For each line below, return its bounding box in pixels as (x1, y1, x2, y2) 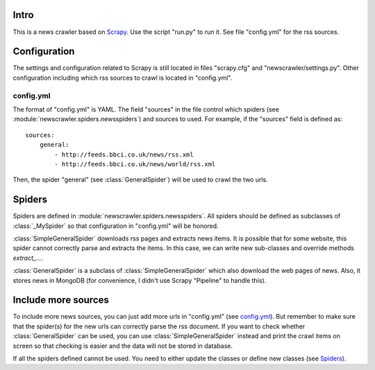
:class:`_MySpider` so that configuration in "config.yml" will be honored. (12, 222, 219, 230)
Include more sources (12, 294, 109, 306)
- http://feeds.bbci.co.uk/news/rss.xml (54, 150, 194, 159)
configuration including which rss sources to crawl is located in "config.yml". (12, 73, 233, 82)
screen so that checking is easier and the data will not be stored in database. (12, 342, 233, 350)
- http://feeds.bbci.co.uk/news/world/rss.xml (54, 160, 216, 168)
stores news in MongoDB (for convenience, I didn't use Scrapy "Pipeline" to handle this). (12, 276, 267, 284)
